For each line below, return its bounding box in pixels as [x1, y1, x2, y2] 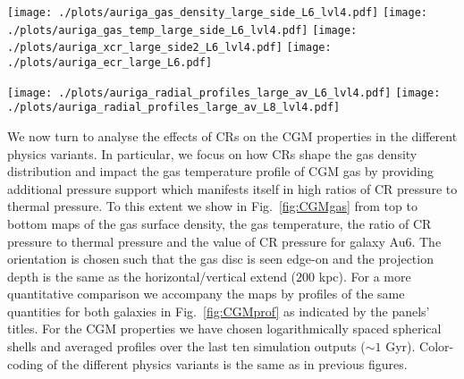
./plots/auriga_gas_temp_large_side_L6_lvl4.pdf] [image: [7, 23, 358, 37]
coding [7, 354, 44, 373]
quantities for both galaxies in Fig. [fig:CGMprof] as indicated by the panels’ [7, 301, 430, 320]
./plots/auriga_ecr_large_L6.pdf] [7, 55, 213, 69]
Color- [419, 337, 454, 356]
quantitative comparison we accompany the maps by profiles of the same [7, 284, 405, 303]
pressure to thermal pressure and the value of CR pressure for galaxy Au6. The [7, 232, 442, 250]
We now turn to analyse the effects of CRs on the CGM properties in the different [7, 126, 458, 145]
